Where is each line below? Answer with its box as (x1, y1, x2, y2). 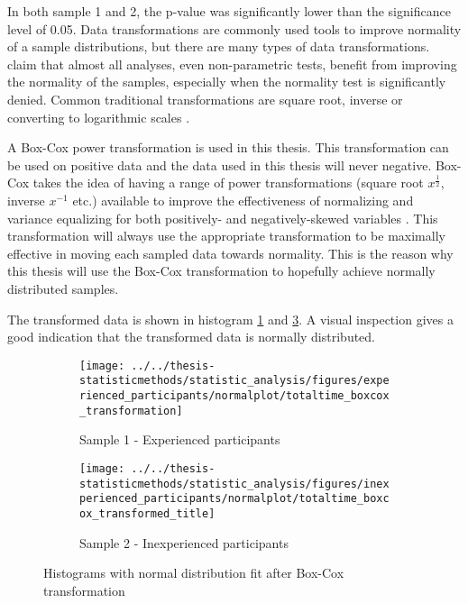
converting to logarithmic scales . (7, 107, 190, 126)
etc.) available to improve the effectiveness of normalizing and (72, 190, 414, 209)
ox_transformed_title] (79, 507, 216, 520)
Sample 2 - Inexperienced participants (79, 533, 289, 552)
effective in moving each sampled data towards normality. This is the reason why (7, 243, 454, 262)
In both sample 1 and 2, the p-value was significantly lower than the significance (7, 2, 451, 20)
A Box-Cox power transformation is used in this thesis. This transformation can (7, 138, 449, 157)
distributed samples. (7, 279, 119, 297)
